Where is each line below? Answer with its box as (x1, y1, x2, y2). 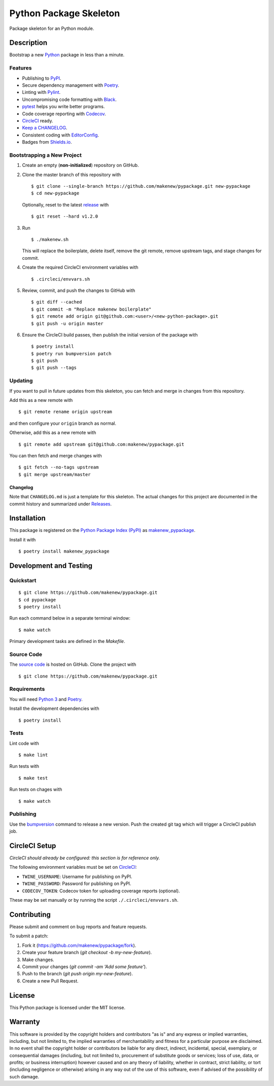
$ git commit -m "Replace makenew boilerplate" (31, 306, 152, 312)
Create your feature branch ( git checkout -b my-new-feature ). (22, 949, 152, 956)
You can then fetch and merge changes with (9, 452, 102, 459)
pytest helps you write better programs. (22, 104, 105, 110)
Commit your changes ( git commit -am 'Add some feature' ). (22, 963, 147, 969)
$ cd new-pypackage (31, 190, 80, 196)
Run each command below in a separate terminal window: (9, 615, 130, 621)
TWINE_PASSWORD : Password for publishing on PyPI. (22, 880, 131, 887)
